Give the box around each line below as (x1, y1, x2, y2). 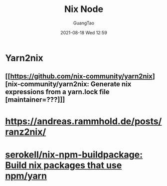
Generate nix (90, 80, 132, 88)
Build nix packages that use (5, 160, 122, 171)
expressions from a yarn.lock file (5, 88, 110, 96)
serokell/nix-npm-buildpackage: (5, 149, 143, 160)
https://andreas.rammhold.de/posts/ (5, 116, 162, 127)
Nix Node (64, 3, 104, 15)
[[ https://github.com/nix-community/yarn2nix (5, 72, 153, 81)
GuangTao (73, 20, 95, 26)
